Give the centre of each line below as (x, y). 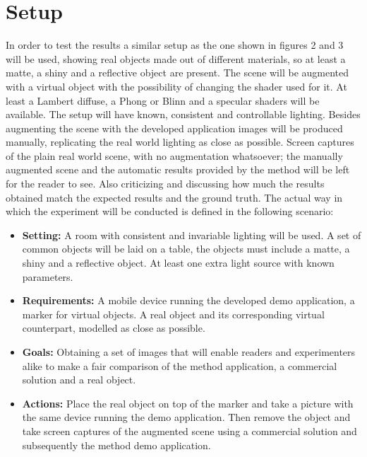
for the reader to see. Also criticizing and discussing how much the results (165, 184)
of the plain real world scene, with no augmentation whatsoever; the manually (174, 155)
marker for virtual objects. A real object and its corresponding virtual (173, 314)
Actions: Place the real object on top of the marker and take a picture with (188, 403)
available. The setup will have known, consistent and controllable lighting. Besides (183, 114)
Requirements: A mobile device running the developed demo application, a (188, 300)
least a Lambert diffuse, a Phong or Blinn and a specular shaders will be (163, 100)
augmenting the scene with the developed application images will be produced (174, 128)
